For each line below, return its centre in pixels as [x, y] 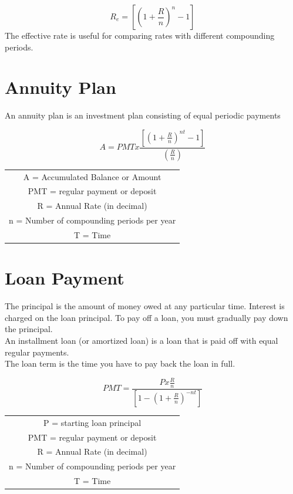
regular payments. [37, 352]
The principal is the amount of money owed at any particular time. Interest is [145, 306]
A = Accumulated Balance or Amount [92, 176]
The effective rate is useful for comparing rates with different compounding [140, 35]
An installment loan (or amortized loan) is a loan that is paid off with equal [142, 340]
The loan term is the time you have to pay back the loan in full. [120, 363]
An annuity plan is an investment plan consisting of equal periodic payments [143, 115]
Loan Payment [65, 278]
